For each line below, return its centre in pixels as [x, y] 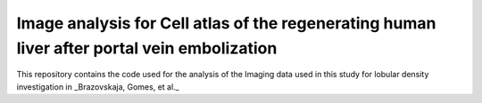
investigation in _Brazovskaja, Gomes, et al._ [98, 87]
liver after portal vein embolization [147, 48]
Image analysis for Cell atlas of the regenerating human [226, 23]
